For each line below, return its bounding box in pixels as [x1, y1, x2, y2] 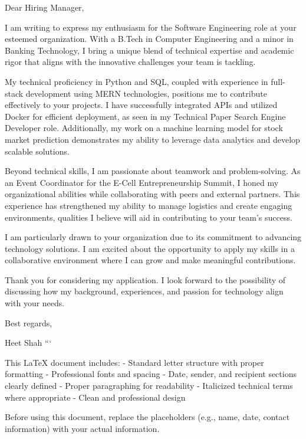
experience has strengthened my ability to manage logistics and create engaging [5, 199, 292, 211]
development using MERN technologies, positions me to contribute [25, 87, 267, 99]
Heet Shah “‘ [5, 336, 52, 349]
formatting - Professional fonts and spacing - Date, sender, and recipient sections [5, 368, 297, 380]
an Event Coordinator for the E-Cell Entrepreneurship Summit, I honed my [5, 176, 279, 188]
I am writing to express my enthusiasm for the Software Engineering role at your [5, 21, 297, 33]
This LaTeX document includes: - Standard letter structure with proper [5, 356, 264, 368]
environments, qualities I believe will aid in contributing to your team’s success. [5, 211, 292, 223]
